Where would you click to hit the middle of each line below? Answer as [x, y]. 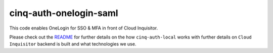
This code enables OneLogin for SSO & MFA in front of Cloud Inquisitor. [84, 28]
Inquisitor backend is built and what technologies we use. [73, 44]
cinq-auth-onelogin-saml [64, 13]
